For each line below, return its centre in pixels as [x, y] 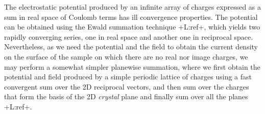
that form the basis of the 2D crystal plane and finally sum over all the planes [126, 96]
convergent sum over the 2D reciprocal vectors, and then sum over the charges [127, 86]
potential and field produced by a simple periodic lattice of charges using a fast [128, 77]
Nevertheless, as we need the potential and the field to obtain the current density [131, 47]
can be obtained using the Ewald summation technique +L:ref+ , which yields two [132, 27]
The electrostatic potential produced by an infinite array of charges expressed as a [133, 7]
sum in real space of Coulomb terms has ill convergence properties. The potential [131, 17]
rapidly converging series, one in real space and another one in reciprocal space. [129, 36]
